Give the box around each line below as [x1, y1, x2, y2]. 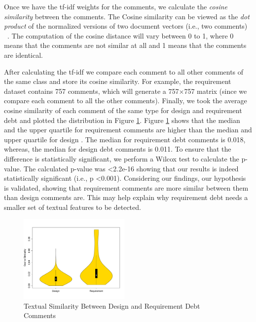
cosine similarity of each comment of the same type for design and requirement [4, 105, 242, 115]
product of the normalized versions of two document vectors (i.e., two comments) [4, 21, 248, 31]
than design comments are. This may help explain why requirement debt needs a [4, 192, 248, 202]
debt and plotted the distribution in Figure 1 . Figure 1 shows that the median [4, 115, 240, 125]
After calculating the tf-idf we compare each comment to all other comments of [4, 66, 244, 77]
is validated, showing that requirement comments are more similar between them [4, 182, 249, 193]
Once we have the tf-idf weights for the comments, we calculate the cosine [4, 1, 228, 11]
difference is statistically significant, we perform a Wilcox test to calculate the [4, 153, 239, 163]
